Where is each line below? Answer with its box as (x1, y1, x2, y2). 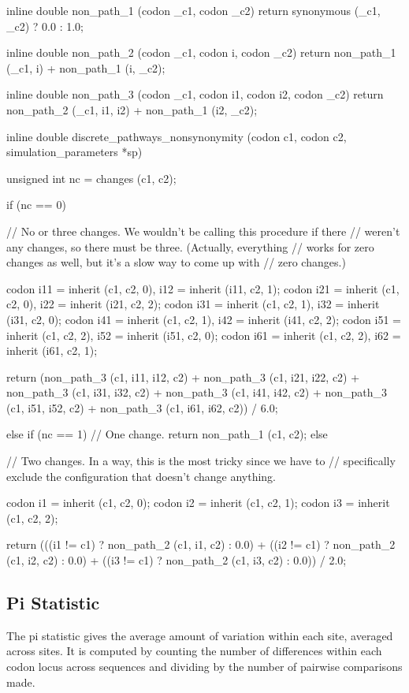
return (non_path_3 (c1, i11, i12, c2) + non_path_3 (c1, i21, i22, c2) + (6, 368, 360, 385)
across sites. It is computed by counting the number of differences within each (6, 643, 382, 659)
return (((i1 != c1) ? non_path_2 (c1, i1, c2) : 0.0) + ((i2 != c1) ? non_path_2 (6, 536, 396, 553)
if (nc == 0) (6, 196, 66, 213)
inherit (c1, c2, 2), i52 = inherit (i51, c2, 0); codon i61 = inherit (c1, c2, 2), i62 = (6, 326, 401, 343)
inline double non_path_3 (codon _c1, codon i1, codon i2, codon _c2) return (6, 86, 384, 102)
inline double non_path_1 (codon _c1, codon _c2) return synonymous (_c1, (6, 2, 381, 18)
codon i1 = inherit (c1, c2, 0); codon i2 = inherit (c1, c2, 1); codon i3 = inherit (6, 494, 390, 511)
